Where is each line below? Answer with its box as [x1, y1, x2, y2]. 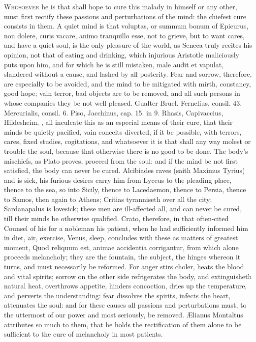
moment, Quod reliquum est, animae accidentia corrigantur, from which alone [4, 242, 239, 252]
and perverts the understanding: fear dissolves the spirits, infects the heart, [4, 290, 231, 300]
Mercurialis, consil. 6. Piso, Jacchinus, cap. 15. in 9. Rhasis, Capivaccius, [4, 107, 224, 117]
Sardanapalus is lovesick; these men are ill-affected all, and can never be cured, [4, 203, 242, 214]
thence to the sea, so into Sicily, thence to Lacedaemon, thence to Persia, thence [4, 184, 246, 195]
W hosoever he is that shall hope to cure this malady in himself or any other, [4, 1, 237, 11]
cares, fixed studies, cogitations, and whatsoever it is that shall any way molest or [4, 136, 251, 146]
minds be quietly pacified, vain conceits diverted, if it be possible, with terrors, [4, 126, 242, 137]
